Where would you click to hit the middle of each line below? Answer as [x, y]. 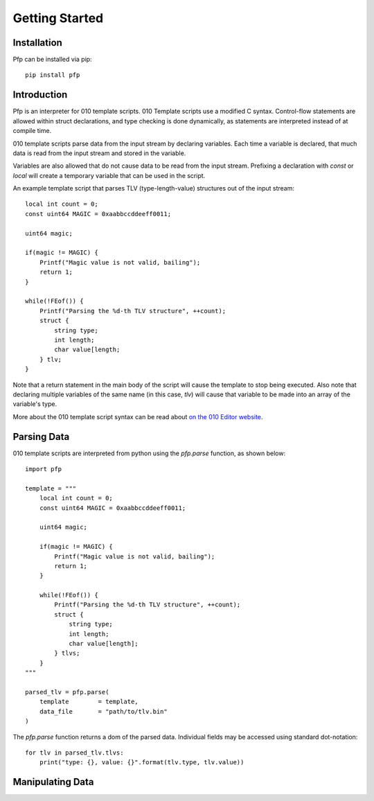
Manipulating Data [53, 782]
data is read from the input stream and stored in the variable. [99, 153]
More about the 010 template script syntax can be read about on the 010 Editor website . [138, 416]
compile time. [32, 131]
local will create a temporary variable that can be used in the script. [109, 175]
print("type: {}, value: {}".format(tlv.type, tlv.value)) [142, 763]
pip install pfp [53, 75]
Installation [37, 43]
